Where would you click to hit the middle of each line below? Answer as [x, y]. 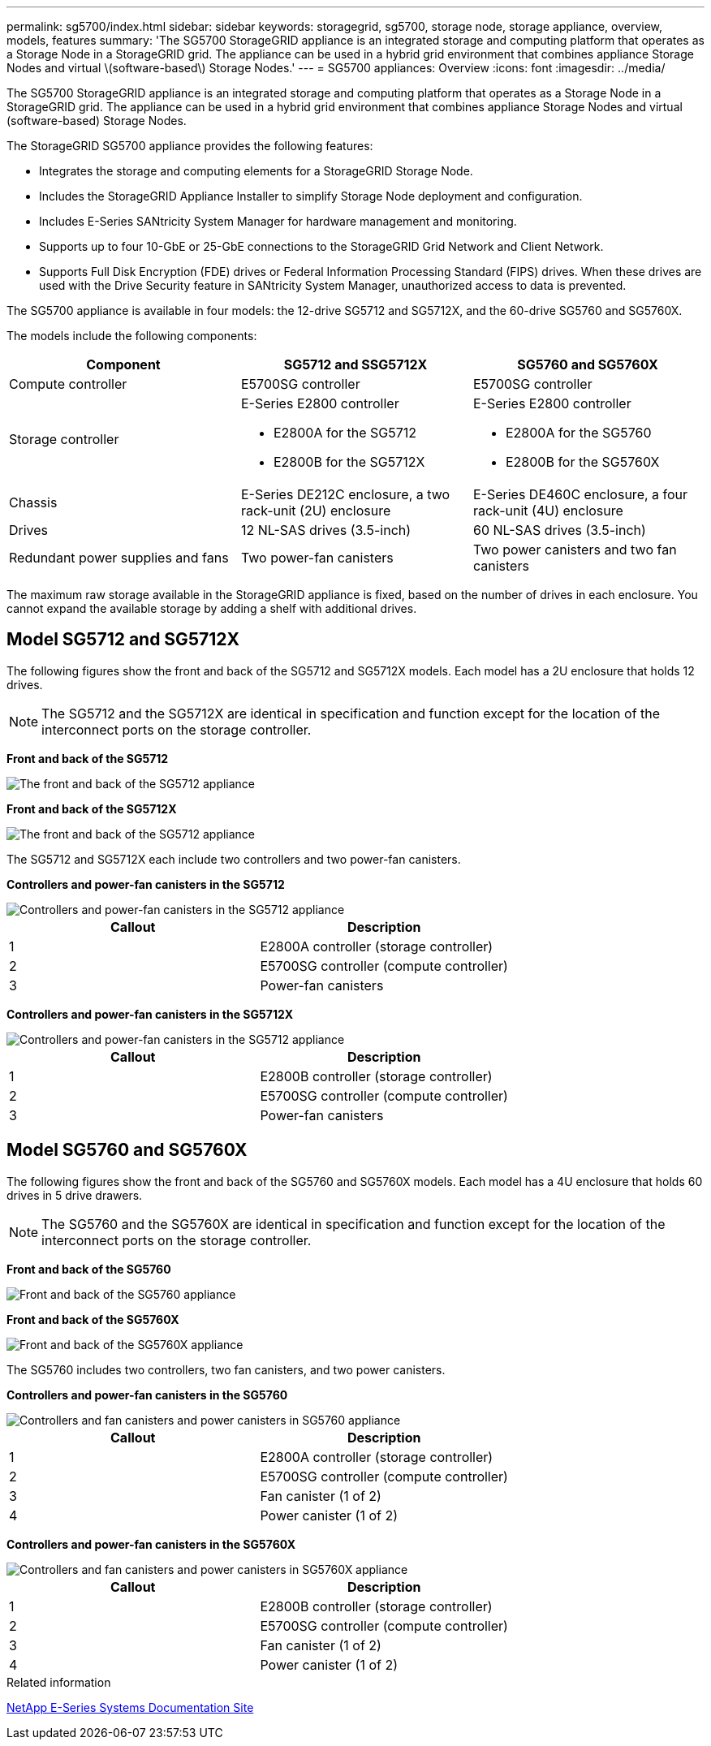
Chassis [33, 502]
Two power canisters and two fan [575, 550]
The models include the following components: [132, 336]
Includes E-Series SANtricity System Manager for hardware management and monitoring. [278, 221]
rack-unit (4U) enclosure [548, 511]
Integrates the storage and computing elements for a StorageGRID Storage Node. [256, 171]
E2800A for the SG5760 [578, 433]
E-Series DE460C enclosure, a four [580, 494]
